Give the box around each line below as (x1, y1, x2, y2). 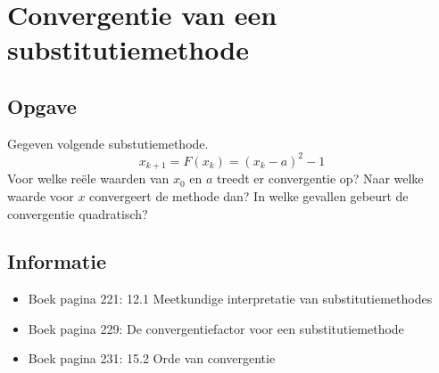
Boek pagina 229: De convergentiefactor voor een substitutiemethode (28, 319, 404, 337)
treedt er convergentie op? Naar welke (217, 169, 424, 188)
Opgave (7, 92, 77, 119)
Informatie (7, 247, 106, 275)
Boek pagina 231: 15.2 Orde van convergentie (28, 349, 276, 368)
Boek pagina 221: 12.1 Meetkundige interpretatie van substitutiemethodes (28, 289, 433, 308)
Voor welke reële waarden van (7, 169, 170, 188)
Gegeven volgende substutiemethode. (7, 134, 209, 152)
